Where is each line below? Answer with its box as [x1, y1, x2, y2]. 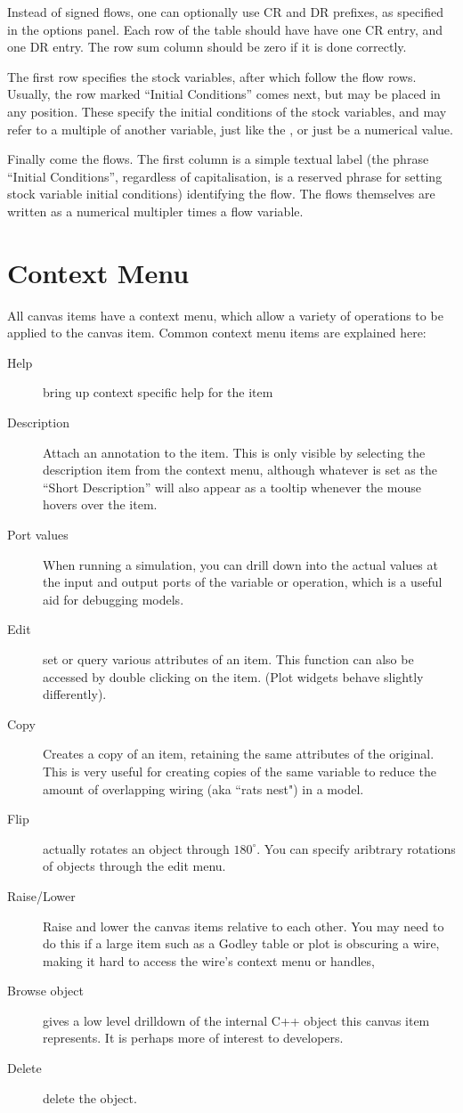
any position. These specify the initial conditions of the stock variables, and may [7, 102, 447, 120]
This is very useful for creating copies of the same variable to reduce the [43, 761, 436, 780]
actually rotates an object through [43, 839, 230, 857]
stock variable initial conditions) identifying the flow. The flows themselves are [7, 184, 435, 203]
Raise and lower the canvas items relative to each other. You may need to [43, 916, 444, 935]
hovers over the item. [43, 495, 158, 514]
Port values [7, 525, 69, 543]
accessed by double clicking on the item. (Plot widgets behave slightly [43, 667, 424, 686]
